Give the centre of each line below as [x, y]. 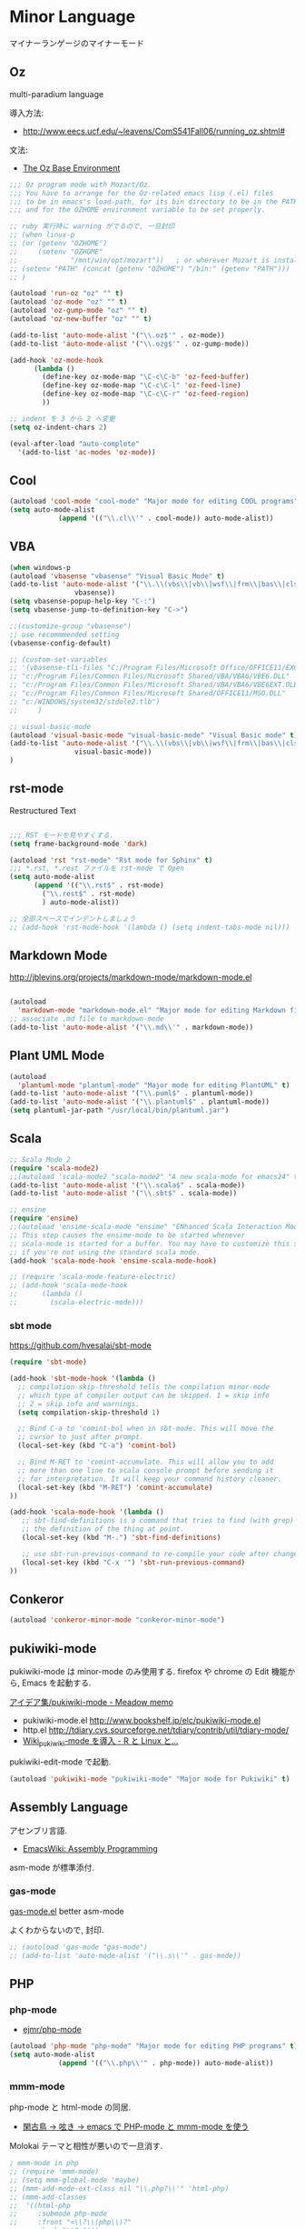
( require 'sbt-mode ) [49, 1362]
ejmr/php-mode [52, 2030]
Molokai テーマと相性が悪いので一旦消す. [86, 2146]
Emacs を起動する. [56, 1683]
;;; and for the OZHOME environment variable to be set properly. [138, 210]
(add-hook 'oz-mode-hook [56, 360]
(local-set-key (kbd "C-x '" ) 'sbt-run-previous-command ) [133, 1562]
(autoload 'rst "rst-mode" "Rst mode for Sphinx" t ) [111, 860]
